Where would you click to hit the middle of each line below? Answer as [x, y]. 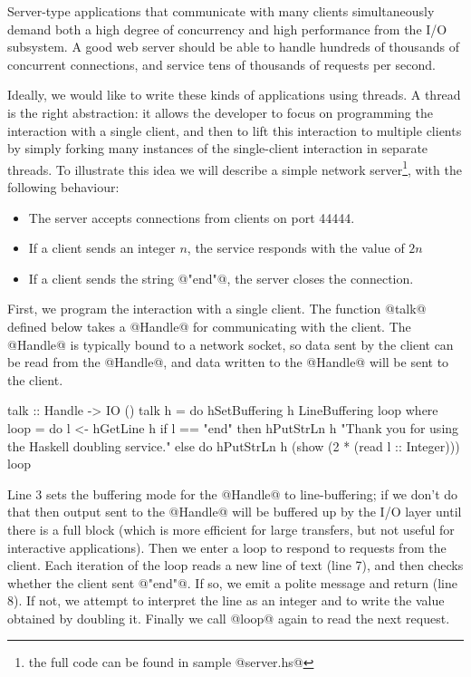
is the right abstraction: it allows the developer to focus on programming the [220, 112]
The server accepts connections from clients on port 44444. [192, 217]
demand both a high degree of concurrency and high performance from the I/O [227, 29]
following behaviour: [63, 187]
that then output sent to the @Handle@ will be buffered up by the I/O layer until [235, 512]
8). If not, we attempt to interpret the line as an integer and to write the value [226, 600]
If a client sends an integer [102, 248]
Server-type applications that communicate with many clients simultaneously [221, 11]
